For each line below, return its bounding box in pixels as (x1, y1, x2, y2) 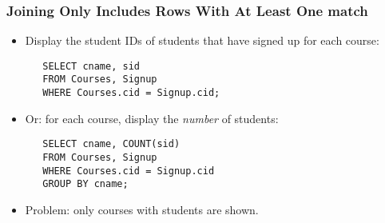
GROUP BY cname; (42, 178, 129, 190)
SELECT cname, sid (42, 60, 140, 72)
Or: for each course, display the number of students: (25, 110, 279, 126)
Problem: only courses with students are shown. (25, 201, 259, 217)
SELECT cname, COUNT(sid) (42, 138, 181, 150)
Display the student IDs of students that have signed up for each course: (25, 32, 379, 49)
